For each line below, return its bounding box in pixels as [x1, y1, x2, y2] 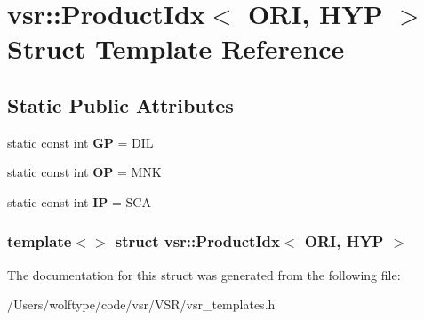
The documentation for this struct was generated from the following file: [7, 265, 401, 284]
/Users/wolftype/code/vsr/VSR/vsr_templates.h [7, 295, 276, 314]
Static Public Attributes [7, 91, 234, 118]
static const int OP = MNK [7, 163, 162, 181]
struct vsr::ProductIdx [115, 230, 280, 252]
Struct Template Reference [7, 30, 345, 67]
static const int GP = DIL [7, 132, 154, 151]
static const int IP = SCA [7, 192, 151, 211]
